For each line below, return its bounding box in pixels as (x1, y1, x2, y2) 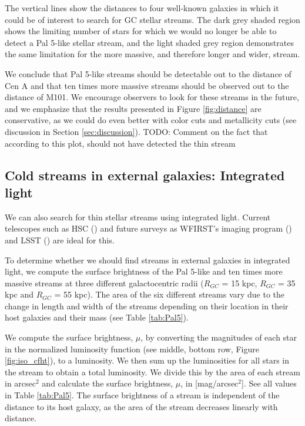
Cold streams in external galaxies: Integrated (5, 166, 285, 184)
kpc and (5, 288, 34, 300)
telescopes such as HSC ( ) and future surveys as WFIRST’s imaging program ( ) (5, 222, 292, 235)
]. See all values (242, 377, 297, 389)
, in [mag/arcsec (180, 377, 239, 389)
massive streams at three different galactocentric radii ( (5, 276, 204, 289)
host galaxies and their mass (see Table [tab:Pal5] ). (5, 311, 189, 323)
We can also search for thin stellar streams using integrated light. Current (5, 210, 271, 223)
